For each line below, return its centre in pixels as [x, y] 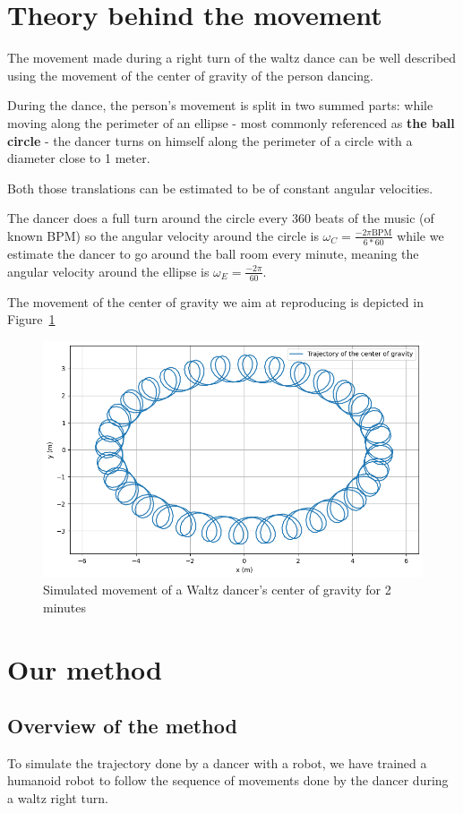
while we [420, 235]
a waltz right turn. [58, 798]
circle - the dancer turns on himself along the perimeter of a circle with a [210, 140]
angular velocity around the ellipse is [108, 271]
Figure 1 [31, 319]
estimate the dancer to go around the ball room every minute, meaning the [213, 254]
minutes [64, 607]
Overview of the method [122, 726]
